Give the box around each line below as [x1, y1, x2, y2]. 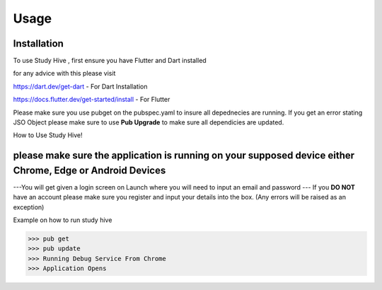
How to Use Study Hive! [13, 131, 83, 139]
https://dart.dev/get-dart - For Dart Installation [13, 82, 148, 91]
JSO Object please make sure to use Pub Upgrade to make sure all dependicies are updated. [13, 118, 284, 127]
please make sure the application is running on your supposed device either [13, 149, 355, 162]
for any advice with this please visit [13, 69, 116, 78]
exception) [13, 202, 45, 211]
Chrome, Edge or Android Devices [13, 164, 166, 176]
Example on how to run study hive [13, 216, 112, 224]
